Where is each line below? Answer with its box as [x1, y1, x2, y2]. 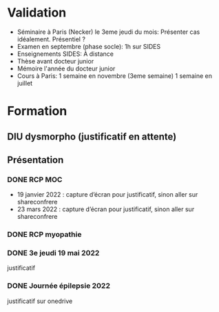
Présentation [7, 154, 64, 166]
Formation [7, 104, 67, 119]
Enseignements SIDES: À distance [17, 50, 114, 58]
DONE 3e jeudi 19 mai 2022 [7, 248, 100, 258]
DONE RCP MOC [7, 175, 63, 184]
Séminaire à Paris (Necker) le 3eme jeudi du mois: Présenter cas [17, 28, 200, 36]
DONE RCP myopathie [7, 230, 82, 240]
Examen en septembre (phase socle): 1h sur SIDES [17, 42, 161, 50]
